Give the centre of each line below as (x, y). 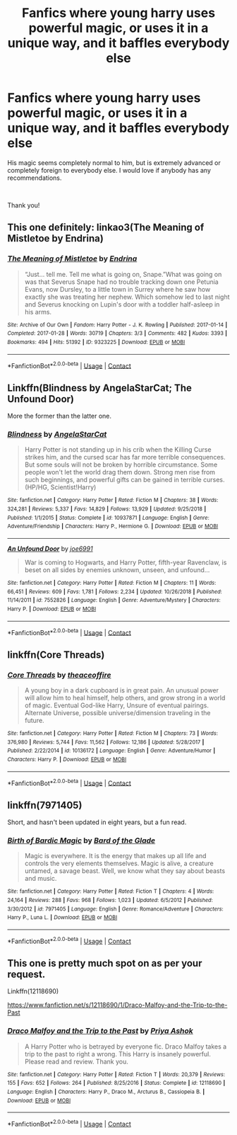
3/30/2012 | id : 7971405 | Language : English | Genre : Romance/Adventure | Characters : (115, 909)
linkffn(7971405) (45, 805)
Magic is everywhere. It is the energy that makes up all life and (115, 856)
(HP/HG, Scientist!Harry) (60, 487)
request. (26, 975)
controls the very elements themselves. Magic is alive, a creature (119, 863)
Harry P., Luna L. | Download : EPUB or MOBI (62, 918)
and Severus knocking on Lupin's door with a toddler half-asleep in (122, 304)
